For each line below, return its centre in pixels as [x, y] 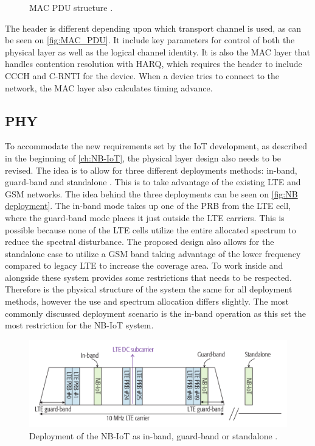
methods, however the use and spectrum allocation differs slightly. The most [147, 301]
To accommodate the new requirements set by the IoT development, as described [156, 146]
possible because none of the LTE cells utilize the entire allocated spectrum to [151, 229]
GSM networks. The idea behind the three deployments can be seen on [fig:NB [151, 193]
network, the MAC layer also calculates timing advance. [109, 87]
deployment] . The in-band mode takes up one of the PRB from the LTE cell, [148, 206]
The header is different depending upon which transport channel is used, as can [153, 28]
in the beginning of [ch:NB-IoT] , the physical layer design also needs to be [143, 158]
